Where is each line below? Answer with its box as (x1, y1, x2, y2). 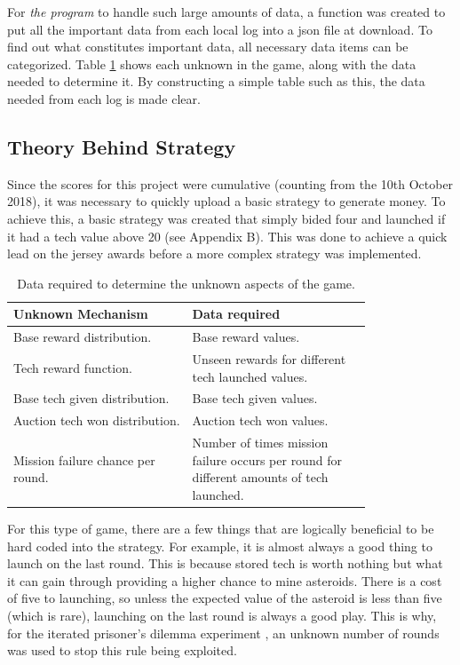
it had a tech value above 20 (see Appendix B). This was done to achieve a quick (7, 226, 448, 245)
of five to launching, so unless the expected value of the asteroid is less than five (7, 589, 442, 607)
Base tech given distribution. (13, 389, 170, 408)
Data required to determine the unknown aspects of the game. (17, 273, 355, 292)
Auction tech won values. (192, 411, 329, 430)
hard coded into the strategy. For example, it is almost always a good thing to (7, 536, 432, 555)
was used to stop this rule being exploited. (7, 641, 237, 660)
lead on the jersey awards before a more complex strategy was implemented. (7, 244, 422, 263)
